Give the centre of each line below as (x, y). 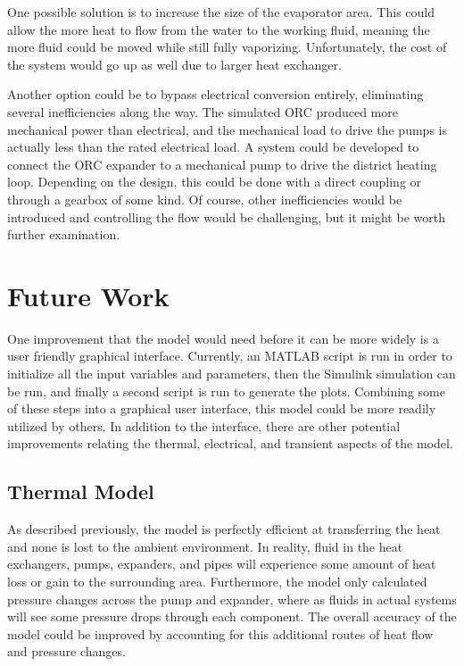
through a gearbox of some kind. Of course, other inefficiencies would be (205, 199)
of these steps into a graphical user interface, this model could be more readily (222, 408)
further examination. (64, 234)
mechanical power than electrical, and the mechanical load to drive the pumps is (227, 129)
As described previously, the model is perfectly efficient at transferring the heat (224, 529)
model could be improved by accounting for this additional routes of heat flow (220, 633)
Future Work (88, 295)
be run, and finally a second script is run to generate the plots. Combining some (226, 391)
